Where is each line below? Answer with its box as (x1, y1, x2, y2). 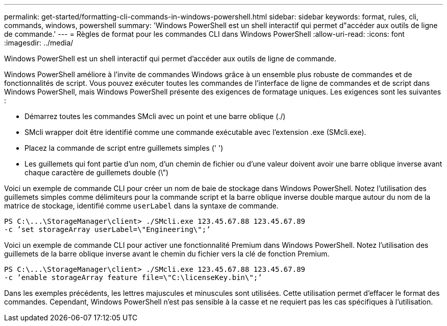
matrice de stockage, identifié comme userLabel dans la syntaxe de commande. (4, 201, 279, 210)
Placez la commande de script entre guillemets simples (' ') (24, 144, 224, 152)
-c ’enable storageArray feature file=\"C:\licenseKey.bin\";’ (4, 273, 262, 282)
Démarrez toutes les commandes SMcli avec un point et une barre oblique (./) (24, 112, 286, 121)
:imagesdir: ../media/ (4, 38, 73, 47)
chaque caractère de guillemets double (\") (24, 168, 169, 177)
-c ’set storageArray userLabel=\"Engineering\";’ (4, 225, 211, 234)
